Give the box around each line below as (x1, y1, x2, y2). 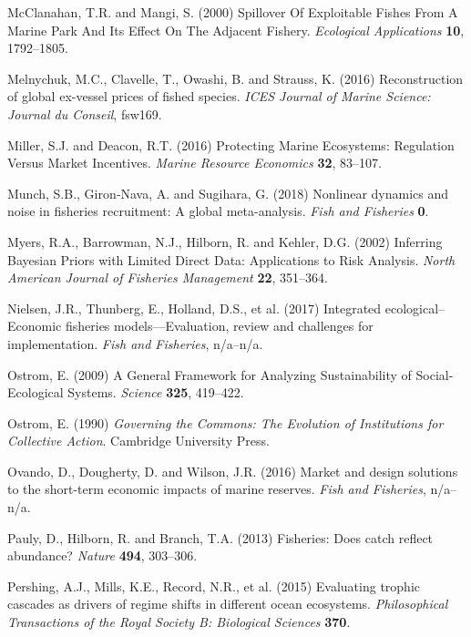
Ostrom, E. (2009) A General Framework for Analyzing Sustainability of (7, 365, 412, 384)
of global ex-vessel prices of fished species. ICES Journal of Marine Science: (7, 87, 431, 106)
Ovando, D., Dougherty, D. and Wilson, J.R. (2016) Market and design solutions (7, 461, 458, 480)
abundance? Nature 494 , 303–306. (7, 546, 198, 565)
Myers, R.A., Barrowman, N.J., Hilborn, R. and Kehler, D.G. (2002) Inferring (7, 231, 443, 251)
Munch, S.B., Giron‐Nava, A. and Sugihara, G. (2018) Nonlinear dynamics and (7, 183, 449, 202)
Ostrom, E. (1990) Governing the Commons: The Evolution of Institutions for (7, 413, 444, 432)
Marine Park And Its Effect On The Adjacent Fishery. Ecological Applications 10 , (7, 20, 465, 39)
